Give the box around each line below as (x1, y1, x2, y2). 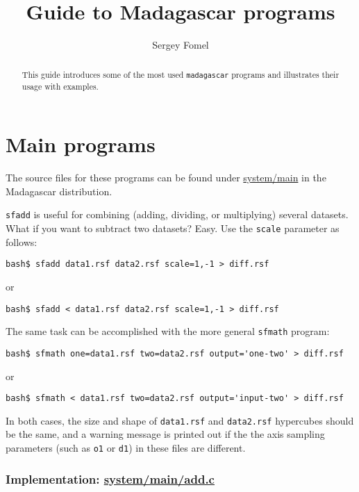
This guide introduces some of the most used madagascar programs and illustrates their (22, 68, 340, 80)
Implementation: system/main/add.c (6, 470, 215, 487)
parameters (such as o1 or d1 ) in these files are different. (6, 441, 246, 455)
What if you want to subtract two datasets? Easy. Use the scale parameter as (6, 221, 340, 236)
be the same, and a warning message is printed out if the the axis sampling (6, 427, 325, 441)
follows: (6, 234, 37, 249)
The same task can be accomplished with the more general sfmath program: (6, 324, 330, 338)
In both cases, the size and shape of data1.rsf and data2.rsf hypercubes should (6, 413, 354, 427)
